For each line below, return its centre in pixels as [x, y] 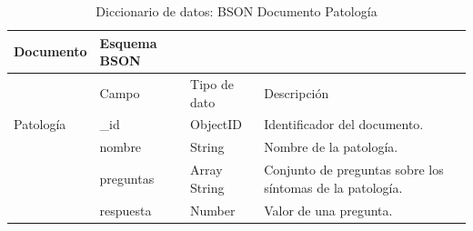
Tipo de [212, 84]
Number [213, 210]
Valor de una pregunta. [328, 210]
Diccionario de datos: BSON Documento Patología [236, 11]
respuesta [126, 210]
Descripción [297, 92]
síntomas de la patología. [333, 187]
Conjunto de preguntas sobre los [354, 170]
